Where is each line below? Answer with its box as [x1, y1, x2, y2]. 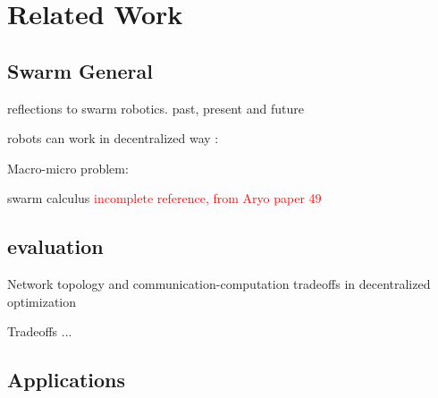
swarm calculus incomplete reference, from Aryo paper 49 [7, 189, 322, 207]
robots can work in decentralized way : [7, 129, 219, 148]
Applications [7, 366, 126, 394]
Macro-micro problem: [7, 158, 129, 177]
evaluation [7, 233, 104, 260]
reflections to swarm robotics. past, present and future [7, 98, 304, 117]
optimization [7, 292, 77, 310]
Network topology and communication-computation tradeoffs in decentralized [7, 275, 431, 293]
